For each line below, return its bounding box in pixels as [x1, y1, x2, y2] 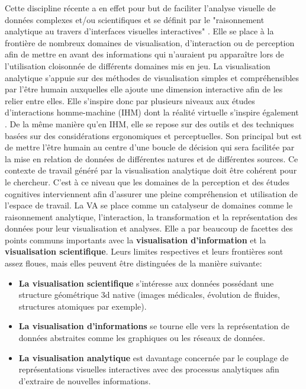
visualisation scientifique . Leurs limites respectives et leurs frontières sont [5, 245, 284, 258]
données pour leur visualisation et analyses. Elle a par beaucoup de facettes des [5, 222, 293, 234]
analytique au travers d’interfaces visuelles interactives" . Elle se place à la [5, 25, 274, 37]
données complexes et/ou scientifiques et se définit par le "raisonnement [5, 13, 265, 25]
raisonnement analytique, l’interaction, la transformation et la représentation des [5, 210, 298, 223]
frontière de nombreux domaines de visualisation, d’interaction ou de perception [5, 36, 295, 49]
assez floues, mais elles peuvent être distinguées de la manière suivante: [5, 257, 262, 269]
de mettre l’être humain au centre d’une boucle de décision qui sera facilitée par [5, 141, 295, 153]
